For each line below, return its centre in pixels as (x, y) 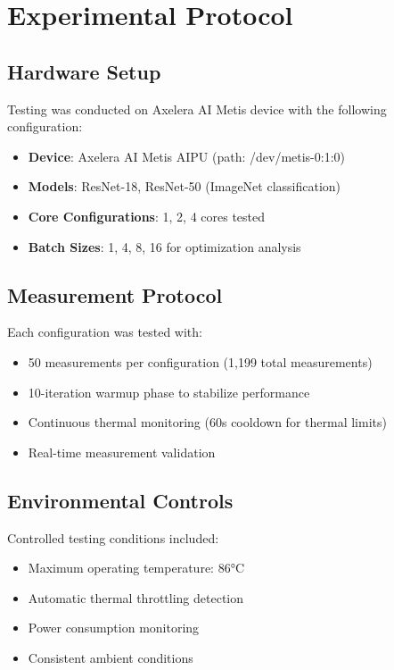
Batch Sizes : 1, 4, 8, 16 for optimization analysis (164, 246)
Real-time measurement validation (122, 452)
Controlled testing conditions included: (113, 537)
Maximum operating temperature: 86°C (136, 568)
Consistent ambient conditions (111, 657)
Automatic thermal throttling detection (136, 597)
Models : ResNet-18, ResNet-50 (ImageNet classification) (185, 186)
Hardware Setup (84, 71)
